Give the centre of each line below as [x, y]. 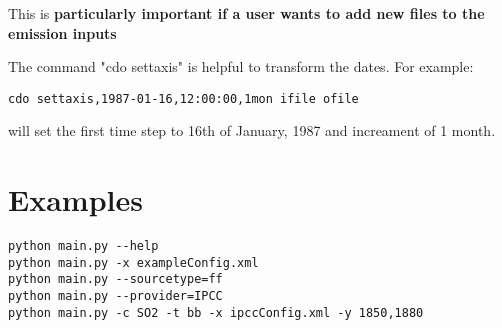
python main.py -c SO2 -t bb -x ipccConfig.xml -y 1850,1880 [216, 312]
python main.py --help [83, 246]
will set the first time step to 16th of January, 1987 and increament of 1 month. [252, 130]
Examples [75, 199]
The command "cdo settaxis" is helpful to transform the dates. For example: [241, 66]
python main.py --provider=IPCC [115, 296]
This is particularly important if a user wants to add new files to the [246, 13]
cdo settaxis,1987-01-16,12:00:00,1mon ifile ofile [183, 98]
